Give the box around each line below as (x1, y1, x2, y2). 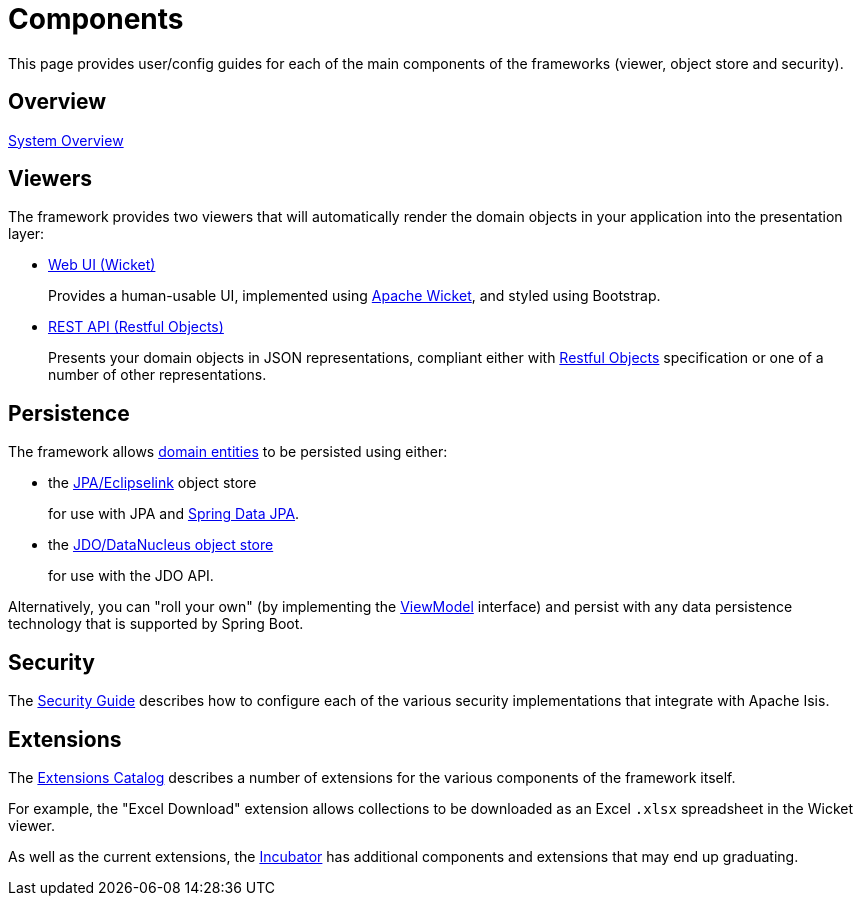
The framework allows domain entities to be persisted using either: (8, 443, 448, 461)
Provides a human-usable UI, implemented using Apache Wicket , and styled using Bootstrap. (48, 287, 661, 305)
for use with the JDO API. (48, 567, 214, 585)
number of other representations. (48, 366, 267, 384)
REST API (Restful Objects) (48, 318, 224, 336)
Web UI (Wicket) (48, 256, 156, 274)
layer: (8, 225, 45, 243)
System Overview (8, 131, 124, 149)
